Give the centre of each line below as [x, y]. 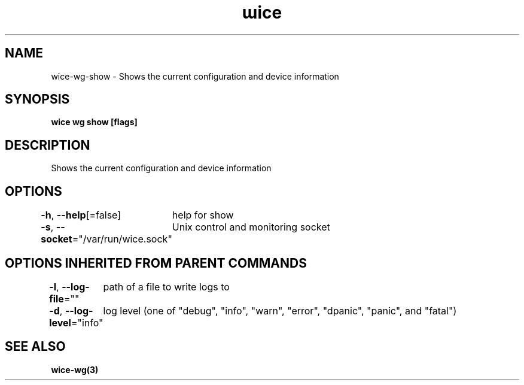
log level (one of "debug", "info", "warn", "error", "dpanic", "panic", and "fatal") [280, 310]
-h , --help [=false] [81, 215]
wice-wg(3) [75, 369]
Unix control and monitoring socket [251, 227]
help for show [203, 215]
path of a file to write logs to [166, 287]
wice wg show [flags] [94, 122]
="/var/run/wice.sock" [122, 239]
